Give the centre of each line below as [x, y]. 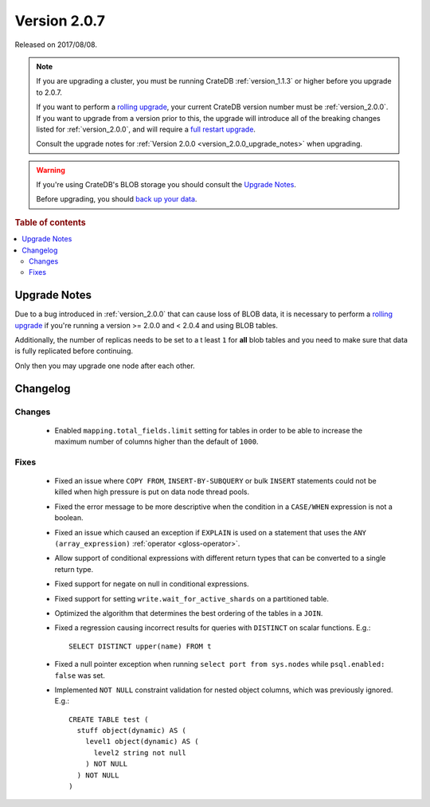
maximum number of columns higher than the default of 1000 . [156, 441]
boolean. [69, 518]
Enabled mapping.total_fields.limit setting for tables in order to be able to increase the [209, 430]
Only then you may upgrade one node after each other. [105, 366]
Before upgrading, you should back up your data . [117, 199]
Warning [51, 170]
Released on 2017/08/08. [56, 45]
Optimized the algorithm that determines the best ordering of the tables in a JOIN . [189, 613]
